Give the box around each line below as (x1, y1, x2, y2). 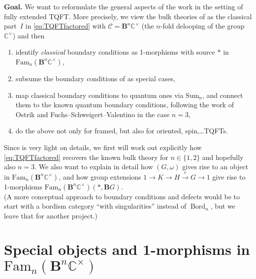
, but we (210, 201, 235, 211)
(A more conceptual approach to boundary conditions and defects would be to (4, 191, 240, 201)
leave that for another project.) (4, 210, 97, 220)
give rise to (212, 171, 246, 182)
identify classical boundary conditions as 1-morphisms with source (15, 47, 215, 57)
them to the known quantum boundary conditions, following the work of (15, 99, 234, 110)
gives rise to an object (182, 161, 249, 172)
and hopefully (202, 152, 244, 162)
